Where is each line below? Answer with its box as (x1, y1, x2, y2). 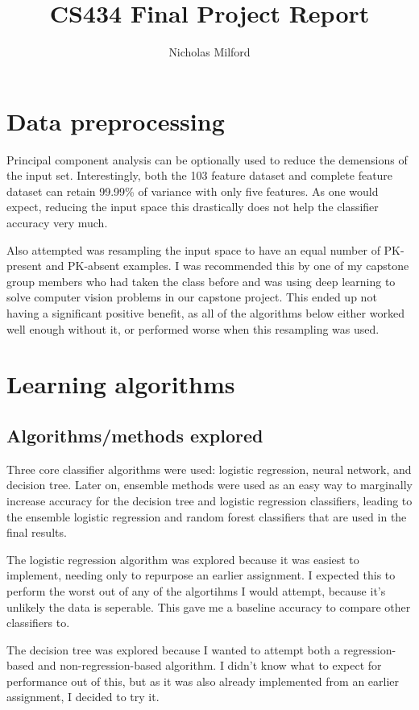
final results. (6, 524, 67, 541)
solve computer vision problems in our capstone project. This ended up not (6, 289, 377, 305)
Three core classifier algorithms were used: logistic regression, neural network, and (6, 460, 412, 477)
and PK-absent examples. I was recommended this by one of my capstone (45, 257, 409, 274)
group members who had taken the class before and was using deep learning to (6, 272, 396, 289)
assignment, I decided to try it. (6, 688, 160, 705)
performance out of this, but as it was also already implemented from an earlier (6, 672, 400, 689)
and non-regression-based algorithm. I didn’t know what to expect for (37, 657, 382, 674)
